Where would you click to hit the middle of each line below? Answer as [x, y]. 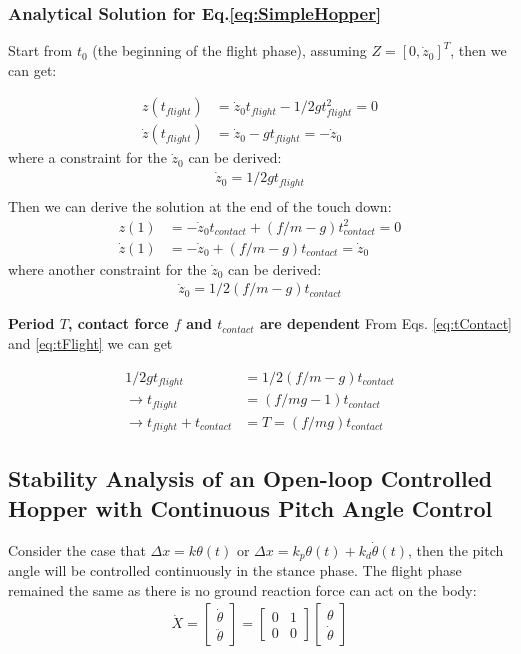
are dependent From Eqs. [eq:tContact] [386, 323]
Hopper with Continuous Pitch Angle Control [250, 507]
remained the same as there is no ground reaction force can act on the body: [242, 589]
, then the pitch [455, 549]
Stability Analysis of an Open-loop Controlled [250, 478]
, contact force [118, 323]
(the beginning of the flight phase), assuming [229, 50]
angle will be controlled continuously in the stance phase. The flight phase [235, 570]
